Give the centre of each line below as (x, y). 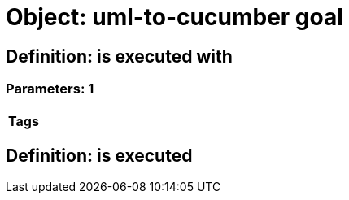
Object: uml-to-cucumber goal (174, 17)
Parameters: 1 (50, 89)
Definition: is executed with (119, 56)
